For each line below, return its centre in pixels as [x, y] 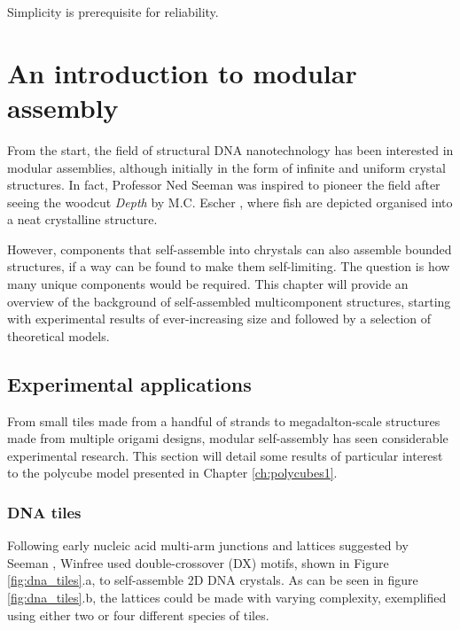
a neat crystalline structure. [82, 219]
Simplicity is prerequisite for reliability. [113, 12]
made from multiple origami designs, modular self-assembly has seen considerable [228, 438]
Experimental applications [129, 383]
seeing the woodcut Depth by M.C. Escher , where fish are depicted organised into [230, 202]
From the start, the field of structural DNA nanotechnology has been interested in [230, 149]
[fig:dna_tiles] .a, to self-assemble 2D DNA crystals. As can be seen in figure [213, 580]
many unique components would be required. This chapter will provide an [208, 284]
